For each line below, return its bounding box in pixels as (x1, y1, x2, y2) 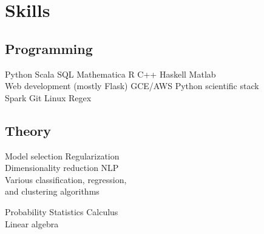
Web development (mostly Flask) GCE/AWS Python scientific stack (5, 79, 259, 92)
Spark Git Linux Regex (5, 91, 92, 104)
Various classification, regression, (5, 173, 127, 186)
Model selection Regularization (5, 149, 120, 162)
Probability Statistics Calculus (5, 205, 118, 218)
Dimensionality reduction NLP (5, 161, 119, 174)
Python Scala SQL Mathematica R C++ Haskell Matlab (5, 67, 216, 80)
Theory (5, 121, 52, 139)
